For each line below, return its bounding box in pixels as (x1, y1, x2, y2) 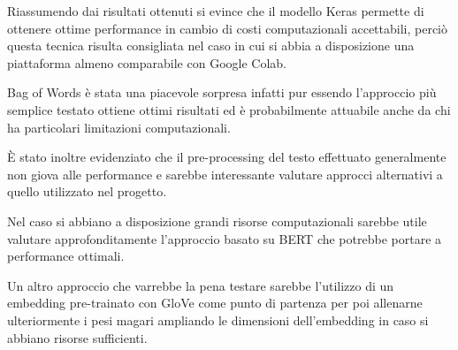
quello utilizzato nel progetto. (7, 182, 167, 201)
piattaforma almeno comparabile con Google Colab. (7, 53, 286, 72)
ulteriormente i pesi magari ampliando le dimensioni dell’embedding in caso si (7, 310, 429, 329)
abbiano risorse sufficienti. (7, 328, 148, 346)
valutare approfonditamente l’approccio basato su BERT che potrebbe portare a (7, 229, 442, 247)
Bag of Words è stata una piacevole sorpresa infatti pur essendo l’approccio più (7, 83, 437, 102)
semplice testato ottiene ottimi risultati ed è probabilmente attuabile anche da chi (7, 100, 451, 118)
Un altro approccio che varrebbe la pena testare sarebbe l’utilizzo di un (7, 276, 394, 294)
